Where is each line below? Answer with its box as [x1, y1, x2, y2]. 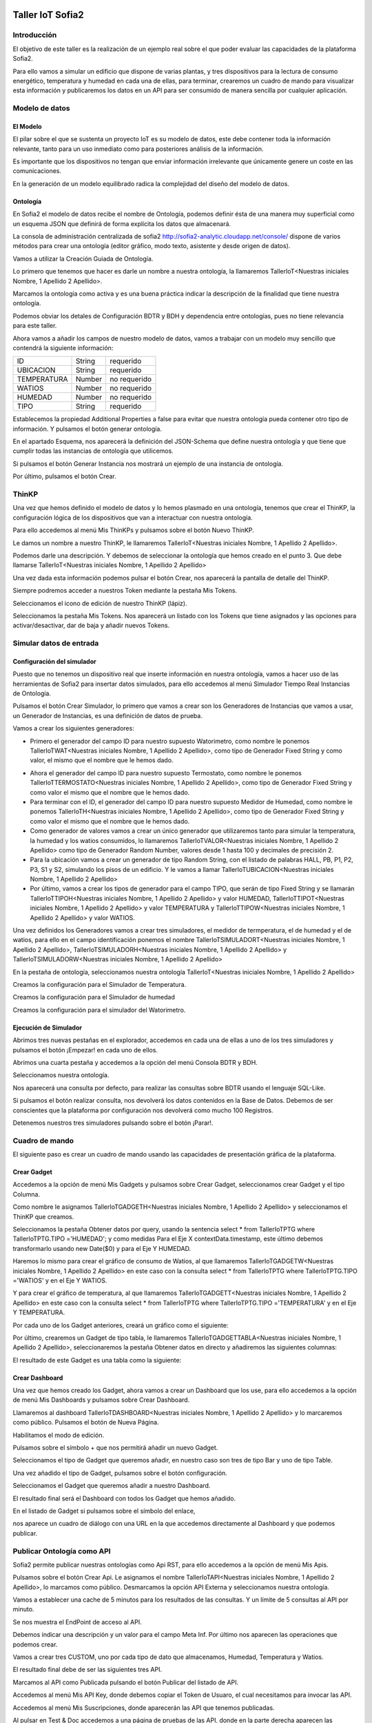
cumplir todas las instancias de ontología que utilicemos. [12, 447, 174, 455]
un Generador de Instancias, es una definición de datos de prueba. [12, 711, 203, 720]
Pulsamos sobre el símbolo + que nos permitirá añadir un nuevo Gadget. [12, 1444, 218, 1452]
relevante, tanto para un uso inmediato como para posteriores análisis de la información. [12, 145, 264, 153]
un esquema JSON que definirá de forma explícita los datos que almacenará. [12, 219, 231, 227]
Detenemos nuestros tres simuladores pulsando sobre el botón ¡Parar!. [12, 1119, 214, 1127]
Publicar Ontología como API [12, 1546, 111, 1556]
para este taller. [12, 321, 57, 330]
